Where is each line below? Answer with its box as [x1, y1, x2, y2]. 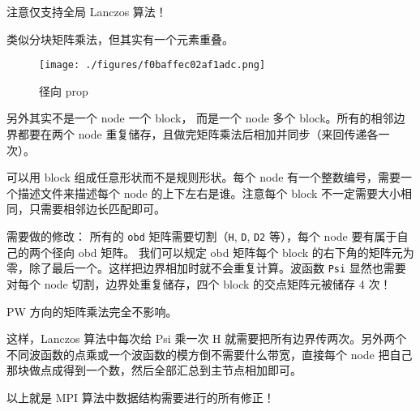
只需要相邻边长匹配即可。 [28, 200, 165, 217]
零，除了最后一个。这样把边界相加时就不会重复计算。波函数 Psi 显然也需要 [6, 259, 406, 276]
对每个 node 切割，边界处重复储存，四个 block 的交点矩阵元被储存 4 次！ [6, 275, 392, 292]
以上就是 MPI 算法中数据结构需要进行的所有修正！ [6, 388, 275, 405]
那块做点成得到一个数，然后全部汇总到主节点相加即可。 [6, 362, 302, 379]
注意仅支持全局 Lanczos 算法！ [6, 3, 167, 19]
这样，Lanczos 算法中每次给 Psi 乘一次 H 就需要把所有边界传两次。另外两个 [6, 330, 407, 347]
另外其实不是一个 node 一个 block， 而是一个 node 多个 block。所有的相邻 [6, 109, 394, 126]
